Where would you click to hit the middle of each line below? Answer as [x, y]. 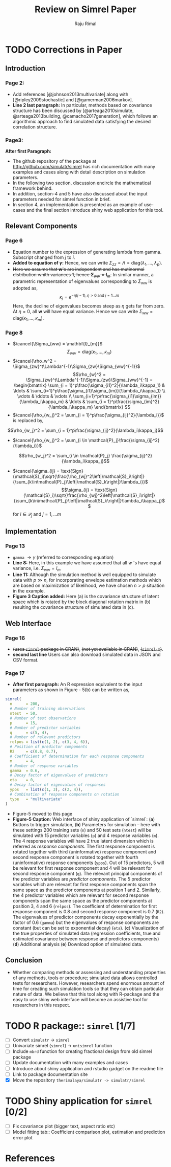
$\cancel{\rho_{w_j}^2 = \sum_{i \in [50, 441]
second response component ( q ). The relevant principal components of [87, 873]
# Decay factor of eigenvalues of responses [58, 785]
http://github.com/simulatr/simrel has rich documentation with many [84, 166]
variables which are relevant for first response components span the [84, 884]
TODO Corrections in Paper [64, 49]
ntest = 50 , [24, 714]
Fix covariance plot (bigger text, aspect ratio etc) [64, 1126]
